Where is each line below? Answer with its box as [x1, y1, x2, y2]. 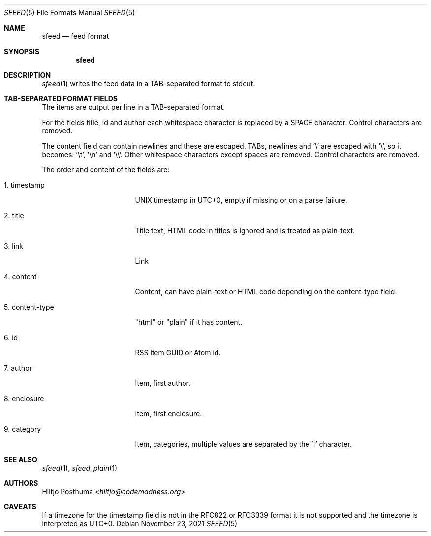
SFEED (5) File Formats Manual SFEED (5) [4, 8, 135, 17]
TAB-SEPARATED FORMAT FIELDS [4, 95, 118, 103]
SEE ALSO [4, 455, 37, 464]
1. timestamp [4, 181, 45, 189]
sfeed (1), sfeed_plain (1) [42, 464, 118, 472]
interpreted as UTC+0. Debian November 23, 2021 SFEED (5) [42, 519, 238, 528]
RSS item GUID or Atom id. [135, 348, 221, 357]
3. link [4, 242, 24, 250]
